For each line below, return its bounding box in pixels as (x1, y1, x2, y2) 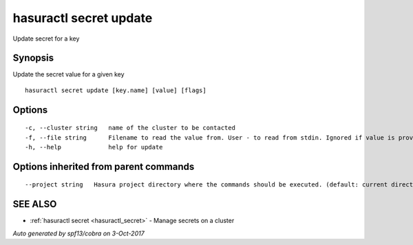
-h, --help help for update (25, 143, 163, 151)
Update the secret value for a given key (12, 70, 125, 78)
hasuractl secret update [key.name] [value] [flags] (25, 86, 206, 94)
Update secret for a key (12, 34, 80, 43)
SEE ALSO (12, 198, 57, 210)
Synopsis (12, 52, 54, 64)
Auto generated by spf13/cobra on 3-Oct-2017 (12, 229, 145, 237)
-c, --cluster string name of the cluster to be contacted (25, 124, 235, 132)
